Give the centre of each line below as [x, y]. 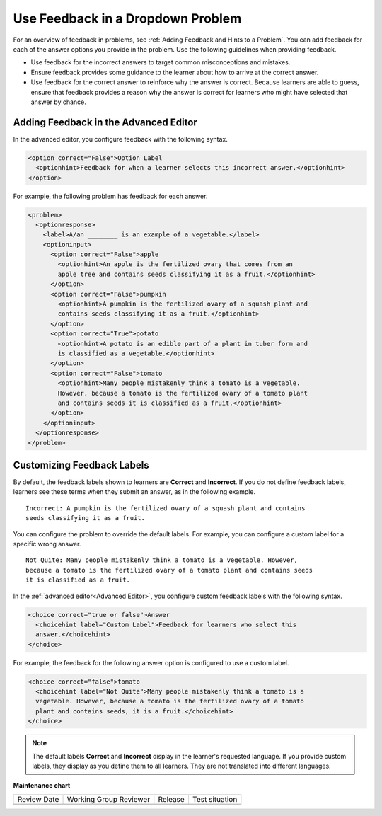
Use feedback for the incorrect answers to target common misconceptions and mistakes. [161, 62]
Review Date [38, 799]
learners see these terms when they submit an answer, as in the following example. [134, 492]
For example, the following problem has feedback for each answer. [110, 196]
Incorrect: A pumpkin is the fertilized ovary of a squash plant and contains [166, 508]
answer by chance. [58, 102]
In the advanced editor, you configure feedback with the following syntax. [120, 139]
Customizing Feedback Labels [81, 465]
